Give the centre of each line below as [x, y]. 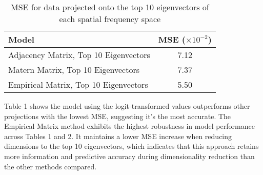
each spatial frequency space [110, 19]
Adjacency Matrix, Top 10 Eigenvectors [79, 55]
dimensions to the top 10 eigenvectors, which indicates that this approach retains [131, 146]
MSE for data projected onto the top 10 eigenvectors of [110, 7]
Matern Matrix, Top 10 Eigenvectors [74, 70]
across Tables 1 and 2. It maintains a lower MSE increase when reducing [118, 136]
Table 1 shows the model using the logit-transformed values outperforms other [127, 106]
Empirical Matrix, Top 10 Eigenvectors [78, 84]
